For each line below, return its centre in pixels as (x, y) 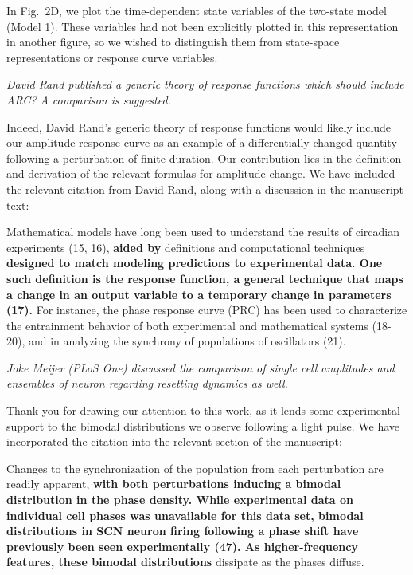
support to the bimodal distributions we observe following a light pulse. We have (203, 425)
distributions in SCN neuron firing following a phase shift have (183, 531)
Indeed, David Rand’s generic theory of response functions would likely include (199, 126)
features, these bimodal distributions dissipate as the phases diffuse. (185, 562)
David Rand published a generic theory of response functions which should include (205, 84)
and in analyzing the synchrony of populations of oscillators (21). (187, 341)
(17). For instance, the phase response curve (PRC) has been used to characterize (207, 310)
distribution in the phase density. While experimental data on (180, 500)
